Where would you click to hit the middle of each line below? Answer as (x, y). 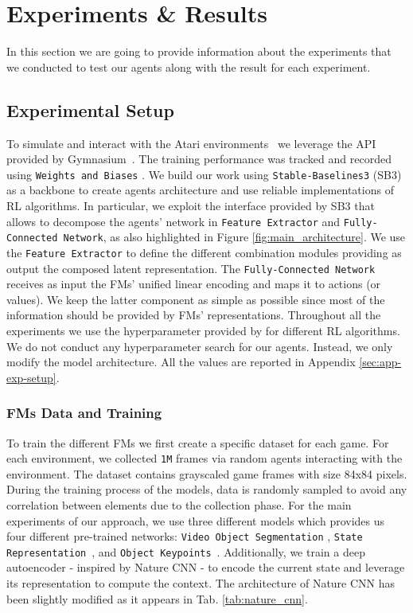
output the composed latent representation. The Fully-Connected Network (191, 268)
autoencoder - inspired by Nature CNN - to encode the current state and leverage (206, 567)
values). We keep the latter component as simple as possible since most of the (196, 299)
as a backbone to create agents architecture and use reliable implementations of (200, 190)
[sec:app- (380, 362)
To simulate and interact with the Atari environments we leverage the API (191, 143)
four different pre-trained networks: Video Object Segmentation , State (185, 536)
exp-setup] (31, 377)
